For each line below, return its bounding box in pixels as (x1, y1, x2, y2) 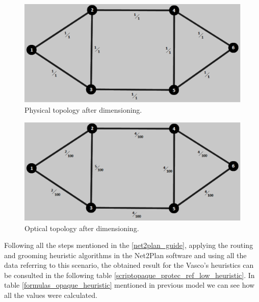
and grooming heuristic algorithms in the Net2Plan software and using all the (4, 249, 247, 260)
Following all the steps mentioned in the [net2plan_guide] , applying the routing (4, 240, 253, 250)
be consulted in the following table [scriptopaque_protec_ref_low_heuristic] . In (4, 269, 255, 280)
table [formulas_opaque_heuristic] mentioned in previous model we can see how (4, 280, 255, 290)
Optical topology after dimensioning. (24, 222, 139, 233)
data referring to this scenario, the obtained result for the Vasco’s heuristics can (4, 260, 254, 270)
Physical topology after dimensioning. (24, 104, 142, 115)
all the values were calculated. (4, 290, 97, 300)
